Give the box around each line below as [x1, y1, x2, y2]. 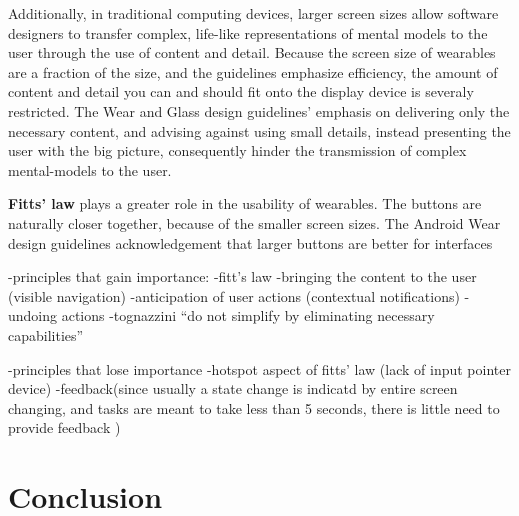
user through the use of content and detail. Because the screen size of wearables [8, 42, 496, 63]
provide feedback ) [8, 417, 121, 438]
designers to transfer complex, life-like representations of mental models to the [8, 22, 488, 43]
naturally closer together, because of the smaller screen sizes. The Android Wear [8, 212, 501, 233]
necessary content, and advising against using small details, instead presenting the [8, 120, 511, 141]
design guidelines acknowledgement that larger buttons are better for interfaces [8, 232, 493, 253]
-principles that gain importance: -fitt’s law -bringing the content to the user [8, 266, 477, 287]
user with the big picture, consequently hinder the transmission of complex [8, 140, 467, 161]
